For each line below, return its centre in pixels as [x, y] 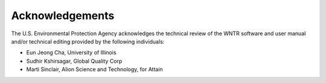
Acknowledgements [63, 16]
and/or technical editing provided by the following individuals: [88, 41]
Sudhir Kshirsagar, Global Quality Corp [74, 61]
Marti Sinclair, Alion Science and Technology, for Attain [94, 69]
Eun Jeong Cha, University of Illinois [72, 53]
